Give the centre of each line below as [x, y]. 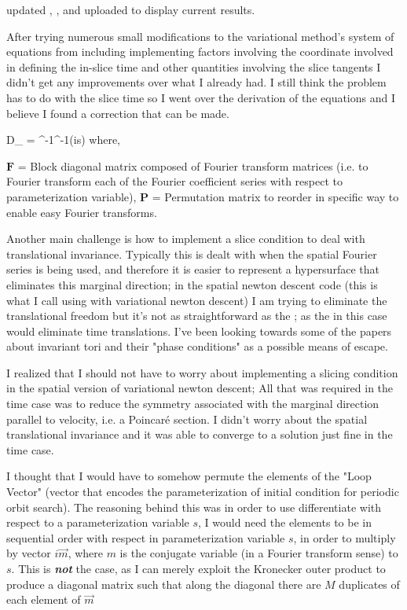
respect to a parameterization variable [98, 522]
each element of [44, 599]
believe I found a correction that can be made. [118, 113]
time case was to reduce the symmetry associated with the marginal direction [193, 404]
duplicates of [369, 584]
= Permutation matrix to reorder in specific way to [275, 196]
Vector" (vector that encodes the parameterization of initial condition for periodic [203, 492]
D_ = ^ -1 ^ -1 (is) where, [64, 140]
